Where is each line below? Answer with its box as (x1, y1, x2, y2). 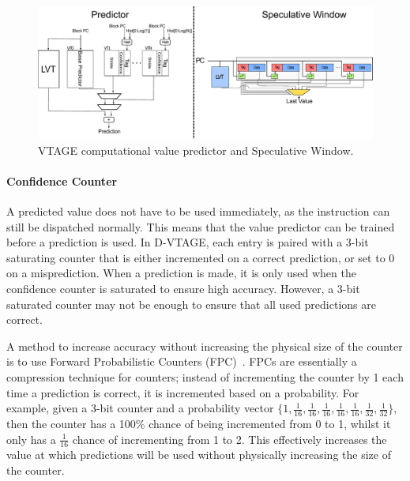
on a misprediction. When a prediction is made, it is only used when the (6, 265, 356, 281)
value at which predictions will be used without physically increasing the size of (6, 446, 391, 463)
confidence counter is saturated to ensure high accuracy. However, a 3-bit (6, 280, 360, 297)
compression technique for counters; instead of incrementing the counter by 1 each (6, 369, 404, 385)
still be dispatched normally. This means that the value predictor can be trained (6, 218, 395, 235)
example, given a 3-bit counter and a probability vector (6, 400, 274, 416)
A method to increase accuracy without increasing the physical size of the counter (6, 337, 403, 354)
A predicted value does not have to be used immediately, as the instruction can (6, 203, 390, 220)
